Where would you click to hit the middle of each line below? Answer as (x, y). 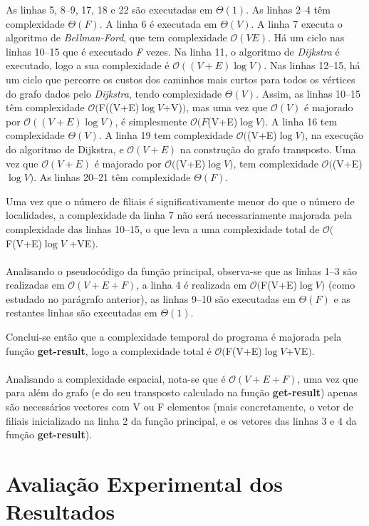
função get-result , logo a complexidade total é (109, 350)
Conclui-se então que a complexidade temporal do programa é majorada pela (174, 337)
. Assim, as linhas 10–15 (308, 93)
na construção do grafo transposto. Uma (268, 149)
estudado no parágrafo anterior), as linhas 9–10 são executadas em (151, 298)
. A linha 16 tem (301, 121)
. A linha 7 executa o (297, 23)
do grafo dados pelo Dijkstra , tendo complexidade (114, 93)
